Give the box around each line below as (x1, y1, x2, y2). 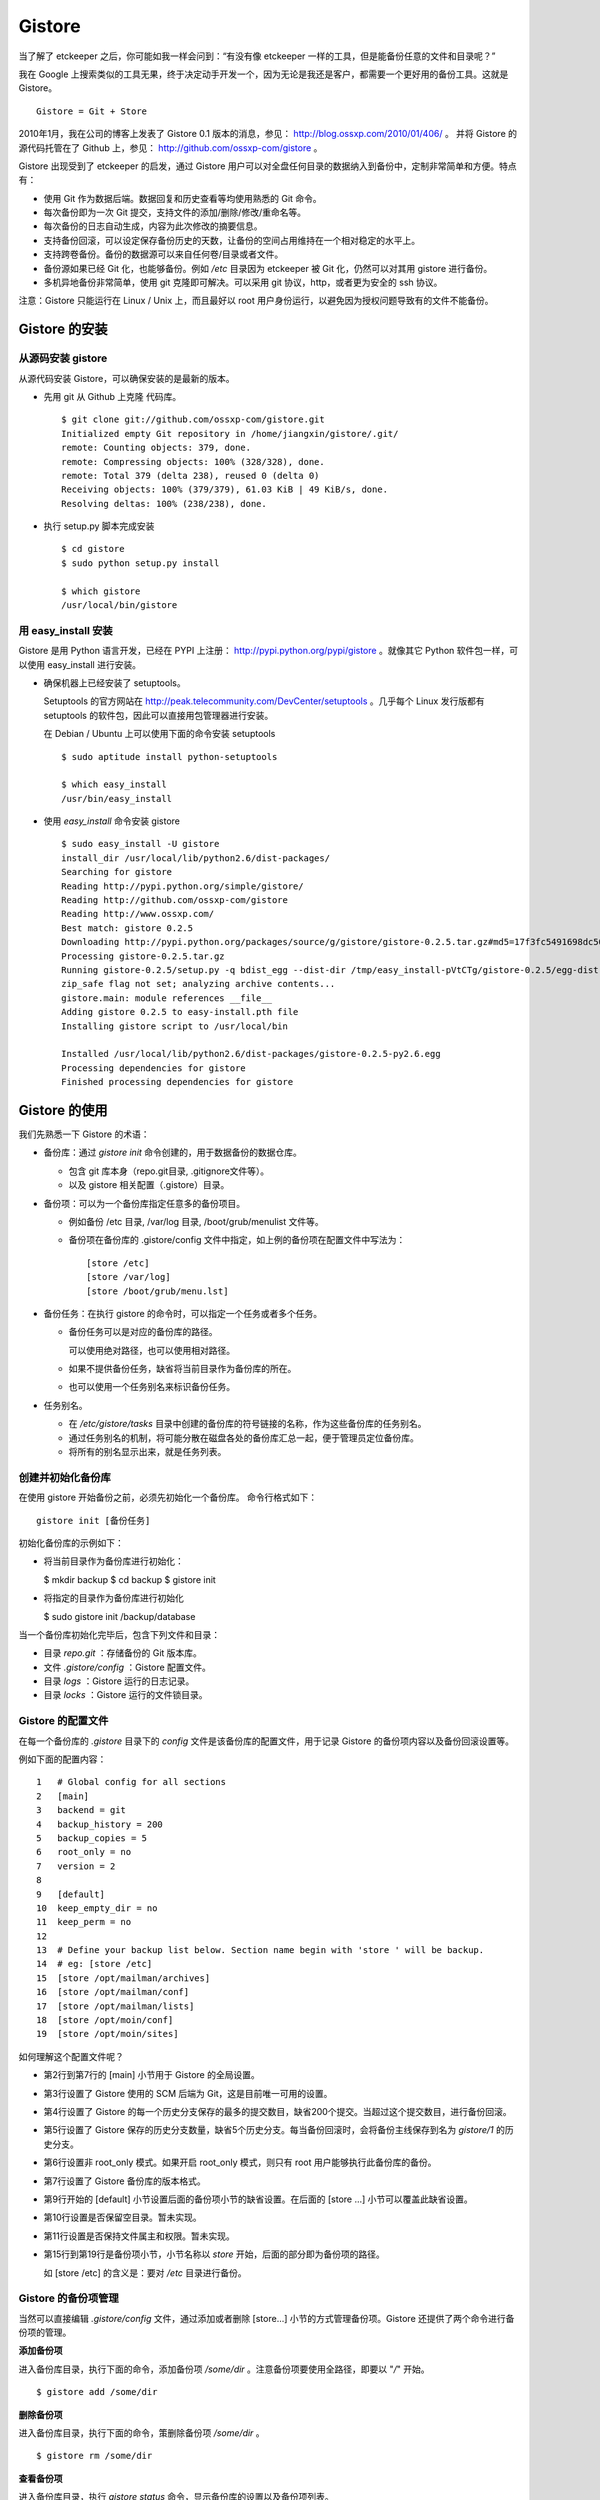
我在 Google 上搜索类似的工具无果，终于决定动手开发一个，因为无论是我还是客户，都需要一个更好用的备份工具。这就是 (18, 68, 509, 80)
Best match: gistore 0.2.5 (61, 922, 194, 934)
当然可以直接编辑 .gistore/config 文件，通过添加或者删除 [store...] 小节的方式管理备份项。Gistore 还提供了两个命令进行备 (18, 2312, 515, 2324)
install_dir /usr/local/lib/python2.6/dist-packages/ (61, 852, 330, 864)
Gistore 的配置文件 (18, 1714, 109, 1728)
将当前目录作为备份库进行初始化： (43, 1555, 184, 1567)
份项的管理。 (18, 2326, 72, 2339)
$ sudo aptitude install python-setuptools (61, 751, 278, 762)
